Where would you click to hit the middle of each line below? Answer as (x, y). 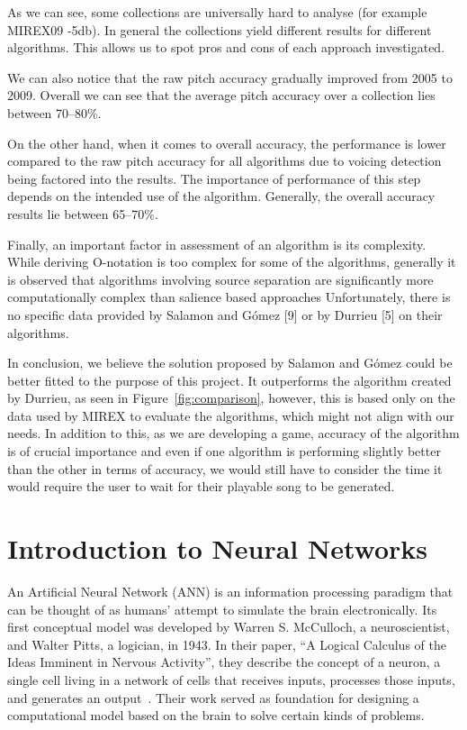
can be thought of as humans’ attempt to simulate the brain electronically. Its (222, 609)
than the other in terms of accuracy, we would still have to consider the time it (225, 468)
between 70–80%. (54, 112)
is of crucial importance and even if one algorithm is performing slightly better (224, 451)
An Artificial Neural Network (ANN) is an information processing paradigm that (230, 591)
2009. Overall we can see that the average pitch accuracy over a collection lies (221, 95)
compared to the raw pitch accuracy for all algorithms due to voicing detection (225, 161)
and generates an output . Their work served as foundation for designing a (213, 697)
